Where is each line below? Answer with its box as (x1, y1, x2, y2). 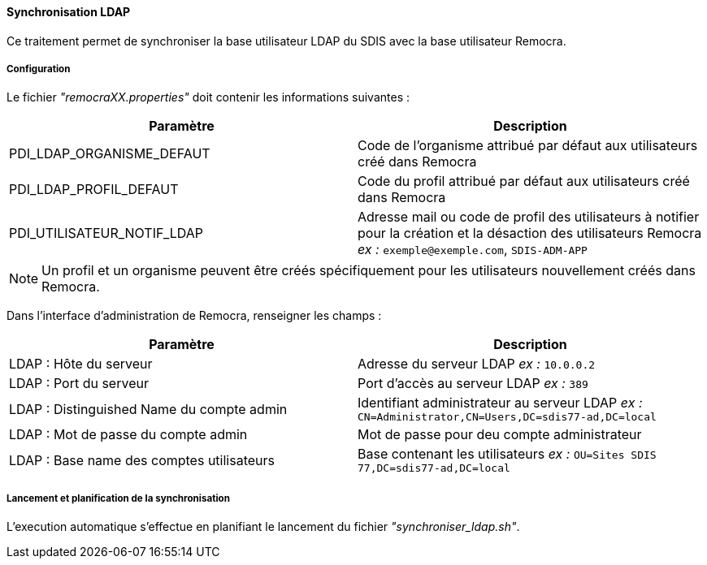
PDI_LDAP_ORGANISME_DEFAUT (9, 145, 210, 162)
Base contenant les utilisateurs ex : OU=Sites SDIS (358, 446, 657, 463)
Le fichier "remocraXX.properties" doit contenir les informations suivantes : (7, 90, 410, 105)
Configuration (7, 63, 71, 75)
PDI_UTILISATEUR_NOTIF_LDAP (9, 225, 204, 242)
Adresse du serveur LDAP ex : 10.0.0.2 (358, 356, 596, 373)
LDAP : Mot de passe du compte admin (9, 426, 248, 443)
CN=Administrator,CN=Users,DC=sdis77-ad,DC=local (358, 411, 657, 424)
